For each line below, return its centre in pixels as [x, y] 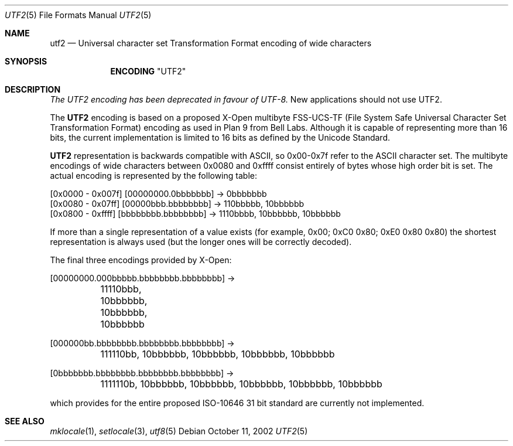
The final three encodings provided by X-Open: [141, 260]
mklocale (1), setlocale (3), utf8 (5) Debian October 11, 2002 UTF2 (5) [179, 431]
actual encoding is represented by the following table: [153, 176]
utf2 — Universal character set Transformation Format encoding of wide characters [211, 43]
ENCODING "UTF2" [148, 71]
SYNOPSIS [26, 61]
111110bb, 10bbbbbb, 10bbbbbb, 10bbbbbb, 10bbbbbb [218, 354]
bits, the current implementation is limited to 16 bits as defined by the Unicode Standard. [220, 137]
